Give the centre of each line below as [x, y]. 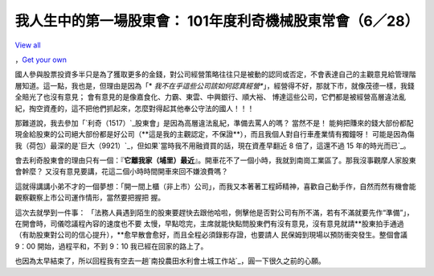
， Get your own [41, 60]
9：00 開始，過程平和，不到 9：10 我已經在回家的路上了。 [111, 246]
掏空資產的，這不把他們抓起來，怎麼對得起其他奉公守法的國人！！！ [141, 108]
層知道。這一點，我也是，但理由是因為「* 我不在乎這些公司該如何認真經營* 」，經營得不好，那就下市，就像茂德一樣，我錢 [215, 85]
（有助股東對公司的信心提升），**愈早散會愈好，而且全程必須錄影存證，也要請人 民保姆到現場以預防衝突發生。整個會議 [211, 235]
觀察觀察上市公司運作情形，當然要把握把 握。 [90, 198]
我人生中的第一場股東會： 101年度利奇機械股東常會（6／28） [217, 21]
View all [28, 45]
